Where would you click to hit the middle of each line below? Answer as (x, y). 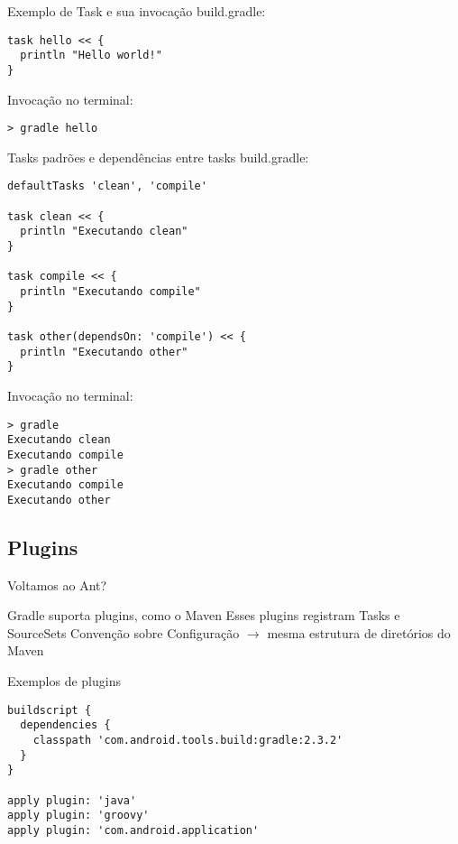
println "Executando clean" (104, 232)
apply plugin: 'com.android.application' (133, 830)
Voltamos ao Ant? (57, 584)
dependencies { (65, 725)
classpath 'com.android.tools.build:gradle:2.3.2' (188, 740)
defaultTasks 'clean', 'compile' (107, 186)
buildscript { (50, 710)
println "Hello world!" (91, 56)
